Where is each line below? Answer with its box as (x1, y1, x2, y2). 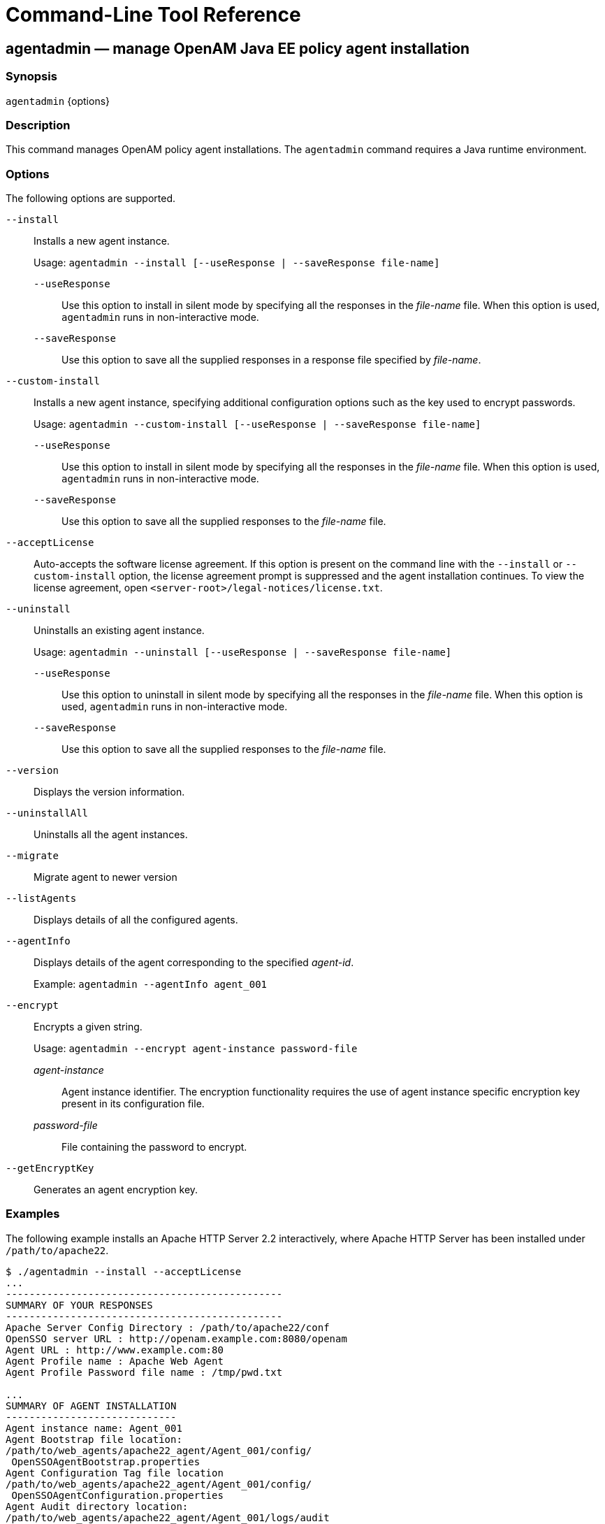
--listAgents (6, 893, 77, 905)
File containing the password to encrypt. (61, 1141, 247, 1153)
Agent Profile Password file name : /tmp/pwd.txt (6, 1366, 283, 1378)
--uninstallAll (6, 807, 89, 819)
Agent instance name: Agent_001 (6, 1422, 182, 1434)
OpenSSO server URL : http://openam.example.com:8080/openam (6, 1332, 347, 1344)
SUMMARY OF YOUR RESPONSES (6, 1299, 153, 1311)
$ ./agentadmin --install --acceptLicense (6, 1265, 242, 1277)
